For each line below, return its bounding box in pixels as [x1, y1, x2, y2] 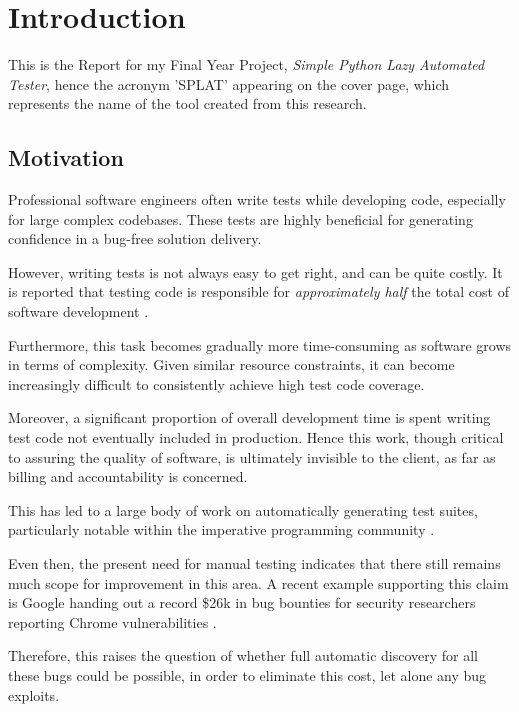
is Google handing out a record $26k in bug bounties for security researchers [8, 592, 476, 613]
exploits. [8, 684, 60, 705]
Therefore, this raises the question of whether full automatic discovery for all [8, 645, 479, 666]
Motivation [8, 142, 124, 173]
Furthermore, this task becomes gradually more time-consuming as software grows [8, 334, 512, 355]
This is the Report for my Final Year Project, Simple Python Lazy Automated [8, 54, 485, 75]
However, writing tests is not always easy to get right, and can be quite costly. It [8, 261, 503, 282]
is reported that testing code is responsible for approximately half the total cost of [8, 281, 509, 302]
